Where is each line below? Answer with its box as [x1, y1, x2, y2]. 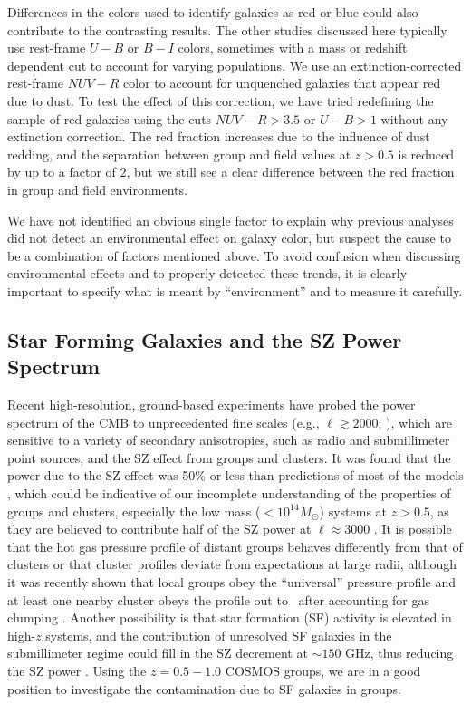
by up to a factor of [7, 162, 116, 181]
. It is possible [373, 519, 452, 538]
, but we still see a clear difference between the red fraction [126, 162, 455, 181]
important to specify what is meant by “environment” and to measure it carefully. [7, 281, 463, 300]
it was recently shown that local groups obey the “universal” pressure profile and [7, 573, 456, 592]
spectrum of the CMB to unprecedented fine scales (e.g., [7, 412, 320, 431]
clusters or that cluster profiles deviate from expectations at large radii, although [7, 555, 457, 574]
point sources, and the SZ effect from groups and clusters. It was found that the [7, 448, 451, 467]
